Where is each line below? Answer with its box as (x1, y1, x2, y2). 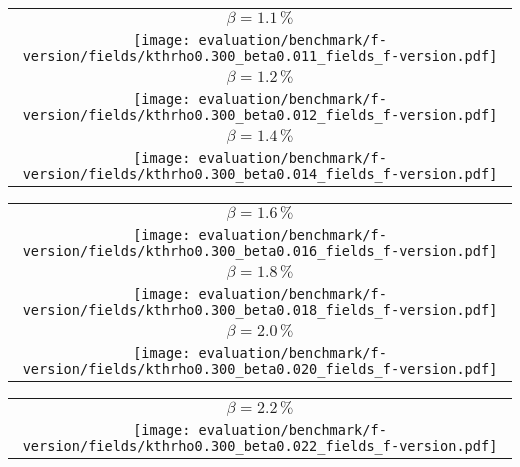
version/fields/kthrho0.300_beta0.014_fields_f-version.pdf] (22, 166, 498, 182)
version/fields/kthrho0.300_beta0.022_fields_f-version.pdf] (22, 438, 498, 454)
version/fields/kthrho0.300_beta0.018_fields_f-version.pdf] (22, 302, 498, 318)
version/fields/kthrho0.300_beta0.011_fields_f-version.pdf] (22, 48, 498, 64)
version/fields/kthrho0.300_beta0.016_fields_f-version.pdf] (22, 243, 498, 259)
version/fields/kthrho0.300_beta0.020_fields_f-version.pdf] (22, 361, 498, 377)
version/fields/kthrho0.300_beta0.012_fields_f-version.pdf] (22, 107, 498, 123)
